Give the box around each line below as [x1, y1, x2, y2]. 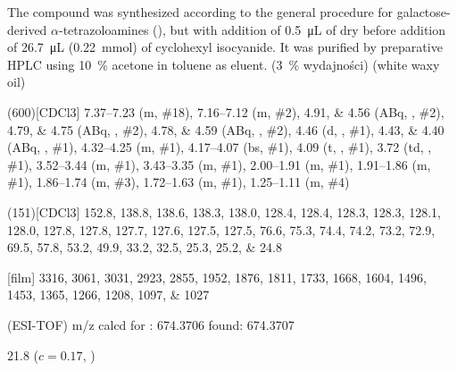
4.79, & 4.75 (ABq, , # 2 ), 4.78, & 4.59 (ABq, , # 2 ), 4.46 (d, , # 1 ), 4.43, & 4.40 [7, 120, 445, 139]
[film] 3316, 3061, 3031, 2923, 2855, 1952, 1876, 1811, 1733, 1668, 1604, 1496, [7, 267, 427, 286]
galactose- [396, 3, 451, 21]
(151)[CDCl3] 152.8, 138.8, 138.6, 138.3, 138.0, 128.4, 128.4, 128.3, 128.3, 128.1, [7, 202, 441, 221]
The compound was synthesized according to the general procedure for [7, 3, 394, 21]
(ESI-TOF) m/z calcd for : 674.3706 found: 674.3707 [7, 315, 295, 333]
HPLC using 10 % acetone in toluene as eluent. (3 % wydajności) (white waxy [7, 55, 440, 73]
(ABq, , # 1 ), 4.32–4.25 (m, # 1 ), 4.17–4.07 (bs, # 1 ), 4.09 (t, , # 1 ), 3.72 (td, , [7, 138, 432, 156]
